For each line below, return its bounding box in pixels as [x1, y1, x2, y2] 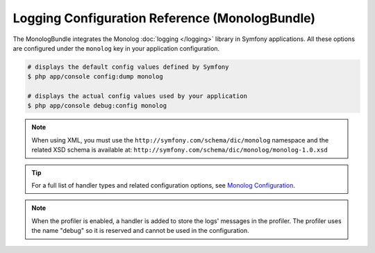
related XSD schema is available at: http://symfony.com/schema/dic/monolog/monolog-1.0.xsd [31, 146, 328, 154]
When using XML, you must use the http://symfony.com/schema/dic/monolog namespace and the [31, 136, 329, 144]
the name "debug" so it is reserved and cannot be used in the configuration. [31, 227, 249, 235]
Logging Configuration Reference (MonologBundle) [12, 10, 316, 26]
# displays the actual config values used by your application [27, 92, 248, 100]
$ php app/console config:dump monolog [27, 73, 163, 81]
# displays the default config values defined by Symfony [27, 63, 229, 71]
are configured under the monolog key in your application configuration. [12, 44, 220, 52]
